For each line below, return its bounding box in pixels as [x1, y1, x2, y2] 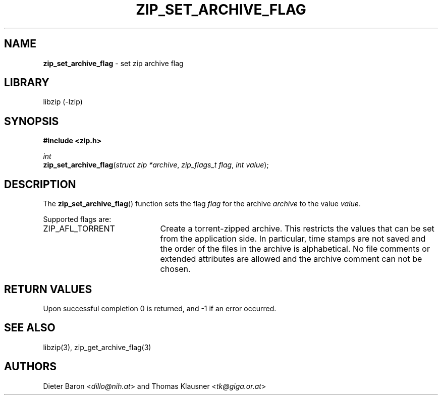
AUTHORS [4, 360, 57, 373]
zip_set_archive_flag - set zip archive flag [43, 59, 184, 68]
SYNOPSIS [4, 115, 59, 128]
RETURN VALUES [4, 282, 92, 296]
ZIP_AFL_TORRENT [43, 223, 115, 234]
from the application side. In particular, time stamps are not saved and [160, 234, 426, 244]
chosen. [160, 264, 191, 274]
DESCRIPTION [4, 178, 76, 191]
